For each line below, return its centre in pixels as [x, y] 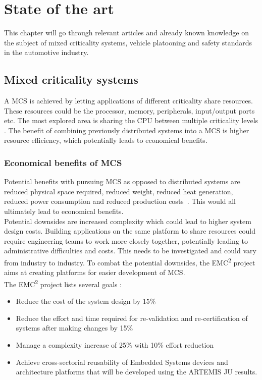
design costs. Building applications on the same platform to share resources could [130, 231]
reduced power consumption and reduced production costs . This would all [120, 201]
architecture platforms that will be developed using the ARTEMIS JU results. [137, 372]
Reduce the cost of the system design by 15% [86, 301]
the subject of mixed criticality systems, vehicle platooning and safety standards [128, 42]
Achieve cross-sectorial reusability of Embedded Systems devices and [122, 362]
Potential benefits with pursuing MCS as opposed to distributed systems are [122, 181]
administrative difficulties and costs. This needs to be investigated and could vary [130, 251]
